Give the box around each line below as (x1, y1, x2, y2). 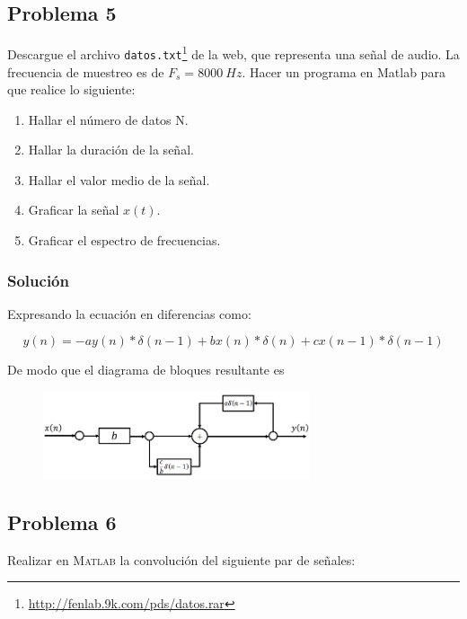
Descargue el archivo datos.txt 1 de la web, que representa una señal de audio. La (7, 42, 460, 63)
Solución (7, 269, 69, 291)
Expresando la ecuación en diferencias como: (7, 304, 251, 323)
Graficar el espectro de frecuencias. (28, 231, 221, 250)
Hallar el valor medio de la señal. (28, 170, 210, 189)
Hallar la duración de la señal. (28, 140, 194, 159)
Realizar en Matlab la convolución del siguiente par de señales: (7, 550, 356, 569)
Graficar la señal (28, 200, 119, 219)
